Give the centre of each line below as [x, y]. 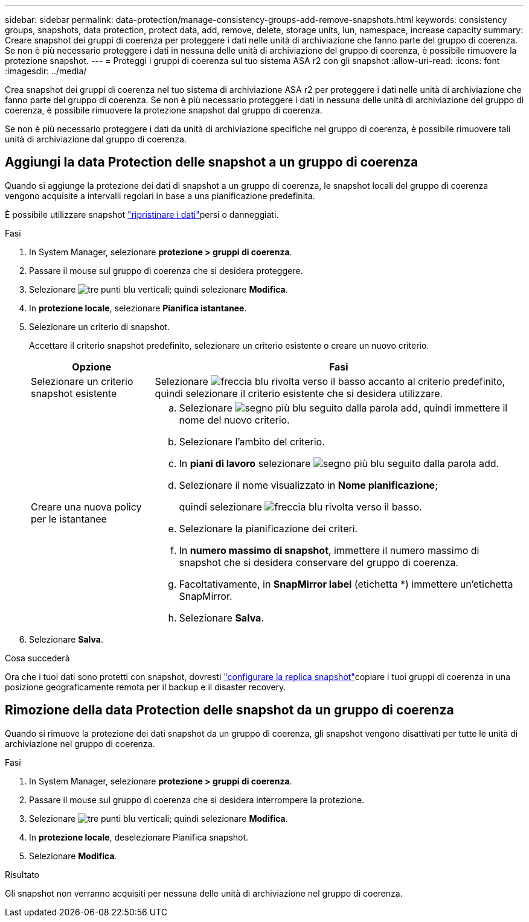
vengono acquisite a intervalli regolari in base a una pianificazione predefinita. [160, 196]
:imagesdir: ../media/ [46, 71]
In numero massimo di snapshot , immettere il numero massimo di [329, 550]
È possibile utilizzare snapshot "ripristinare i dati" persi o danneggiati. [142, 214]
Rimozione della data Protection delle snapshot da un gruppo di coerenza [229, 710]
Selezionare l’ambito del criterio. [252, 441]
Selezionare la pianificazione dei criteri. [268, 528]
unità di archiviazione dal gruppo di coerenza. [96, 139]
